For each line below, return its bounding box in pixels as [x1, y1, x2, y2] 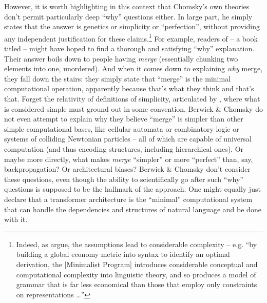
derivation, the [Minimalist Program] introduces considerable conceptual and [16, 258, 258, 269]
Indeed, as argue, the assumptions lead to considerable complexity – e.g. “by [16, 238, 257, 249]
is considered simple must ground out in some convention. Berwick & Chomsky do [4, 103, 263, 114]
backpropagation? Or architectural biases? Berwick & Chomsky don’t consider [4, 164, 251, 174]
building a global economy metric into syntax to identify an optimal [16, 249, 230, 259]
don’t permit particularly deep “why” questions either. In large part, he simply [4, 11, 253, 22]
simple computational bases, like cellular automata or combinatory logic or [4, 123, 239, 134]
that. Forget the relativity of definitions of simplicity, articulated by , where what [4, 93, 260, 104]
